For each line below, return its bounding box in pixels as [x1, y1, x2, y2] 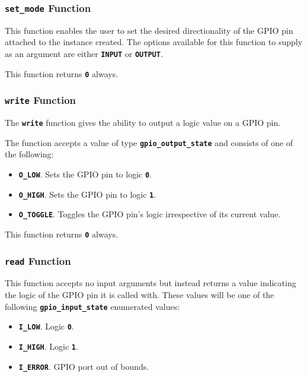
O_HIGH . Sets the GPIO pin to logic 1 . [18, 188, 156, 200]
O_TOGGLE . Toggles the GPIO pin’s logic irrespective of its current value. [18, 208, 281, 220]
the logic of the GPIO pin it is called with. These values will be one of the [5, 288, 274, 300]
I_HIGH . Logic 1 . [18, 340, 78, 352]
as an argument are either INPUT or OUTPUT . [5, 47, 163, 59]
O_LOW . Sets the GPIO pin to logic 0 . [18, 167, 152, 180]
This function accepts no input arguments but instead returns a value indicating [5, 277, 296, 289]
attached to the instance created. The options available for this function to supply [5, 36, 303, 48]
